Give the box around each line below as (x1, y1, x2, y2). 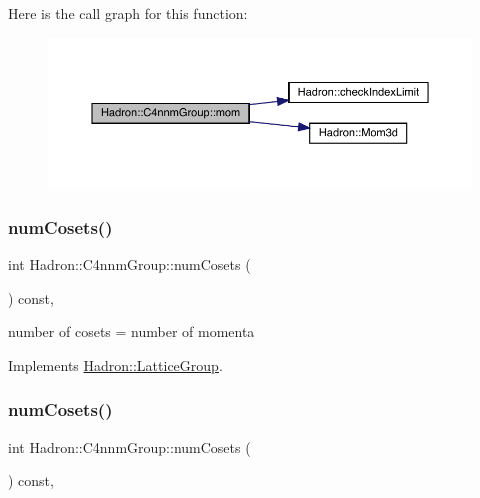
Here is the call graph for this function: (8, 3, 248, 23)
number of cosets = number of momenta (8, 321, 255, 342)
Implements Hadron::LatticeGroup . (8, 354, 223, 375)
